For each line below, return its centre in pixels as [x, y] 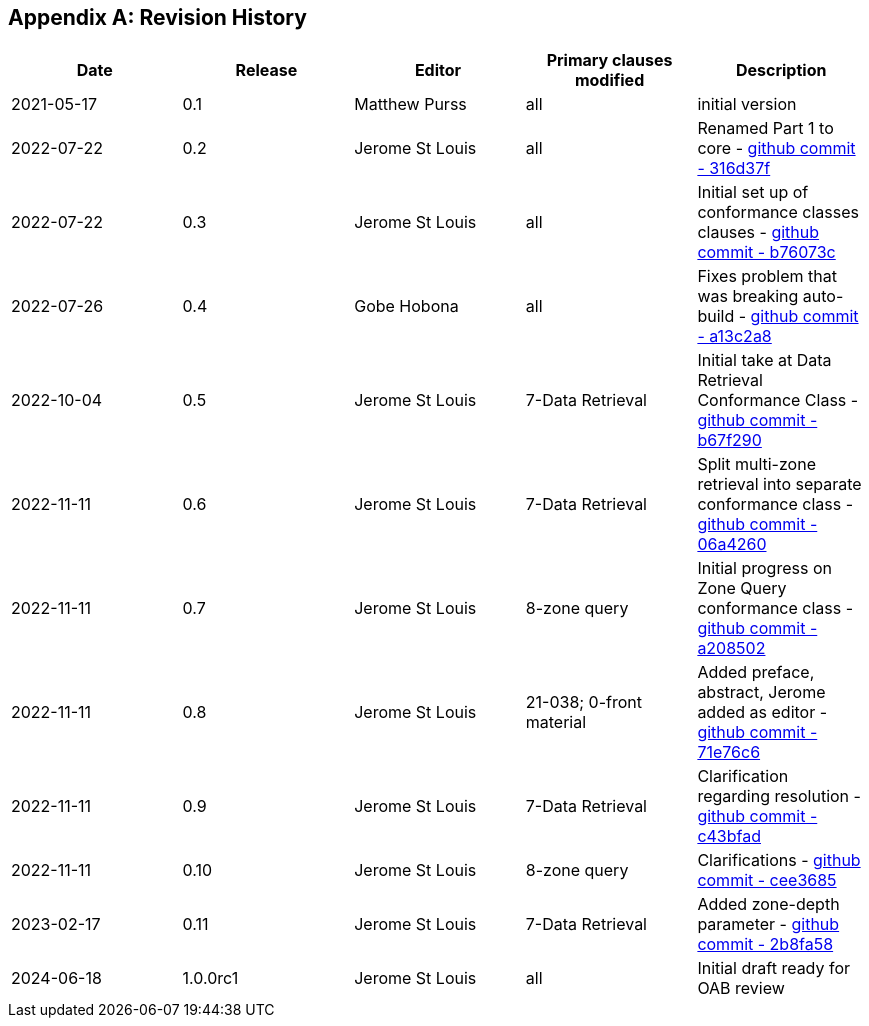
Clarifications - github [779, 860]
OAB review [741, 988]
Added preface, [756, 672]
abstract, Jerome [761, 692]
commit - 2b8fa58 [765, 944]
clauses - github [758, 232]
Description [781, 70]
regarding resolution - [779, 796]
